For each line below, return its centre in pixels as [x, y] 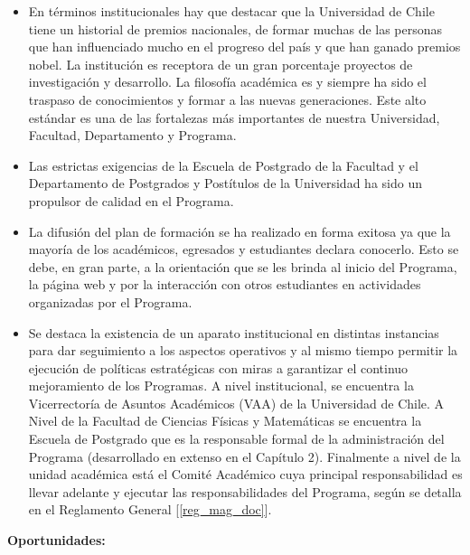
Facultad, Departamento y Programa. [132, 135]
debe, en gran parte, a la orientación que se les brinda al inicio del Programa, [243, 266]
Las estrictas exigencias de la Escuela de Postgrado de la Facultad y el [223, 165]
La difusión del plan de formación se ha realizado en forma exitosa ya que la [240, 231]
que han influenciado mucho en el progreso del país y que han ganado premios [244, 47]
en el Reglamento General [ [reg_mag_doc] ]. [150, 509]
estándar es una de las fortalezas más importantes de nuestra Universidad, [234, 117]
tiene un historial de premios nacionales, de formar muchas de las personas [235, 28]
